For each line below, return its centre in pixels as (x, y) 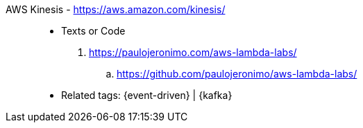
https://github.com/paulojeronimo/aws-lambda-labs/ (237, 74)
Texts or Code (93, 31)
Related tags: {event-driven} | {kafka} (147, 95)
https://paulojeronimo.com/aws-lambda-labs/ (193, 52)
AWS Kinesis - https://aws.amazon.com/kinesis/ (116, 9)
